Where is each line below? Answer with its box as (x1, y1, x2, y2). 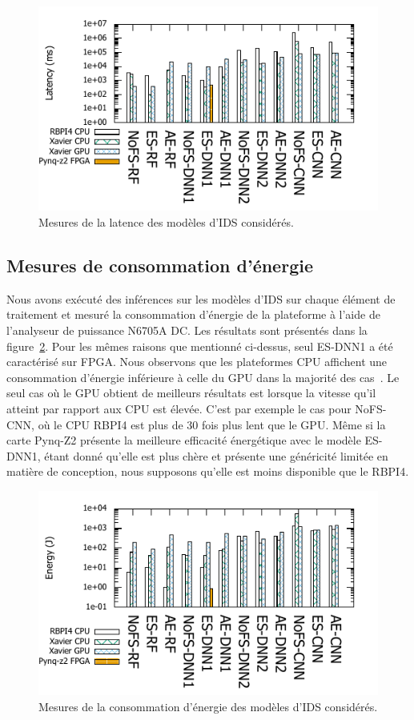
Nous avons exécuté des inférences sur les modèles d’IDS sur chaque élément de (6, 290, 396, 307)
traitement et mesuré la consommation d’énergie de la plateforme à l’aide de (6, 306, 380, 323)
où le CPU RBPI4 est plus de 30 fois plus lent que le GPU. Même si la (38, 416, 386, 432)
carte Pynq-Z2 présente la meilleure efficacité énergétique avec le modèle (6, 432, 361, 448)
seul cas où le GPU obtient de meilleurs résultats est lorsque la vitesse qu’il (6, 384, 376, 401)
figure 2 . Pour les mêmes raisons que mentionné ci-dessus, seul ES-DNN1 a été (6, 337, 393, 354)
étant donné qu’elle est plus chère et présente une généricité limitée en (44, 447, 388, 464)
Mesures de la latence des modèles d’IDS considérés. (38, 214, 294, 230)
